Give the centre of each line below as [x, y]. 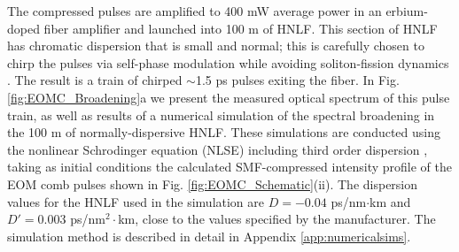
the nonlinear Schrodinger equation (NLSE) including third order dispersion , [218, 149]
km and [390, 201]
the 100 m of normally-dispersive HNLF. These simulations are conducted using [224, 132]
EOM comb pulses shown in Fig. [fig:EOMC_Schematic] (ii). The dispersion [213, 183]
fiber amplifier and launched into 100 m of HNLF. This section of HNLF [241, 28]
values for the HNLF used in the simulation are [136, 201]
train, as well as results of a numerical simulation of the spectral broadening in [221, 115]
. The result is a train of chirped [95, 80]
